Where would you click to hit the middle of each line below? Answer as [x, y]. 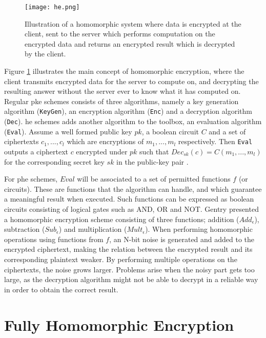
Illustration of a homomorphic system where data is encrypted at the [133, 23]
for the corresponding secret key [54, 161]
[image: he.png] [52, 7]
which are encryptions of [105, 141]
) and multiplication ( [93, 229]
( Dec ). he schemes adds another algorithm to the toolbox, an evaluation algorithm [133, 121]
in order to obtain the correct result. [61, 289]
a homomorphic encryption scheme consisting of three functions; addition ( [122, 219]
